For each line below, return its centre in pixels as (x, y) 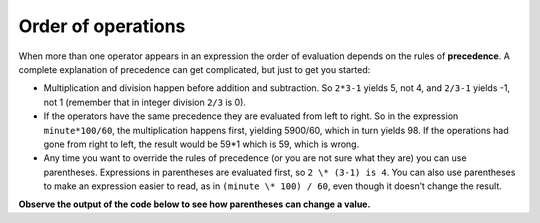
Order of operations (102, 26)
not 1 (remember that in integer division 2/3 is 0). (145, 102)
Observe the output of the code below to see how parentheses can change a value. (194, 204)
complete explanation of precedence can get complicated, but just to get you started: (194, 69)
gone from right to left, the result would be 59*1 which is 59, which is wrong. (201, 144)
